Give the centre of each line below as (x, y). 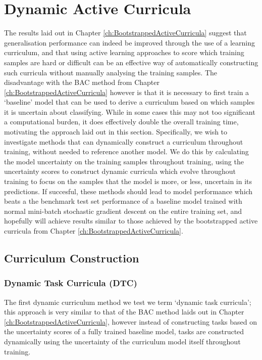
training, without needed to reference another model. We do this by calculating (126, 151)
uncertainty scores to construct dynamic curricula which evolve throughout (120, 171)
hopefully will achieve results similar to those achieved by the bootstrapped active (131, 221)
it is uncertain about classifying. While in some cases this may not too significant (130, 111)
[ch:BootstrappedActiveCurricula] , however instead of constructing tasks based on (130, 321)
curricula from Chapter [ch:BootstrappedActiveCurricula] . (94, 231)
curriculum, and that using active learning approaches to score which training (124, 52)
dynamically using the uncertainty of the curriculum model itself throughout (122, 341)
